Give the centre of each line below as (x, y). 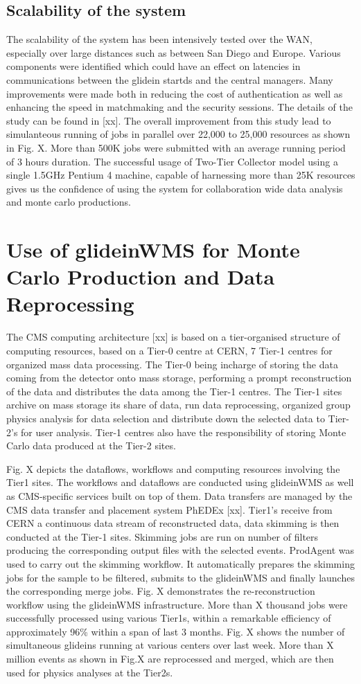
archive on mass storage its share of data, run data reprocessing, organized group (178, 405)
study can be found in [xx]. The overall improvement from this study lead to (169, 120)
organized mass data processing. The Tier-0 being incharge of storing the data (172, 364)
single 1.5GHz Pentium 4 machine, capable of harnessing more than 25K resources (181, 175)
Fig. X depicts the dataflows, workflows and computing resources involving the (173, 468)
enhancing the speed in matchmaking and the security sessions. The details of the (179, 107)
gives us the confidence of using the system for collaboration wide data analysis (175, 188)
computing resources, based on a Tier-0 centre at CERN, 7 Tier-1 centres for (169, 351)
